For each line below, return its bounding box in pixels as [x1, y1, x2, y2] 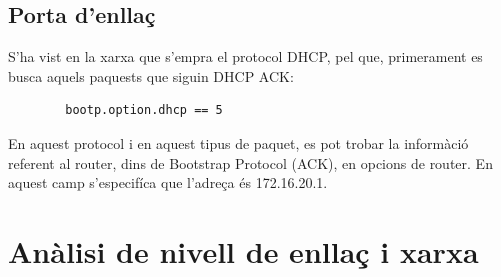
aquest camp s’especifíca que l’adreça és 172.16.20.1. [8, 172, 328, 193]
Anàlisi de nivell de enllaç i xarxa [8, 230, 479, 271]
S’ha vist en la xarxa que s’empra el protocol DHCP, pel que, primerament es [8, 46, 483, 67]
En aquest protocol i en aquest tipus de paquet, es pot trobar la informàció [8, 132, 469, 153]
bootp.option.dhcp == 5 [65, 103, 223, 118]
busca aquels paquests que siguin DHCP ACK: [8, 65, 294, 86]
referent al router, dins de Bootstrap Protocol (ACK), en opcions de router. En [8, 152, 493, 173]
